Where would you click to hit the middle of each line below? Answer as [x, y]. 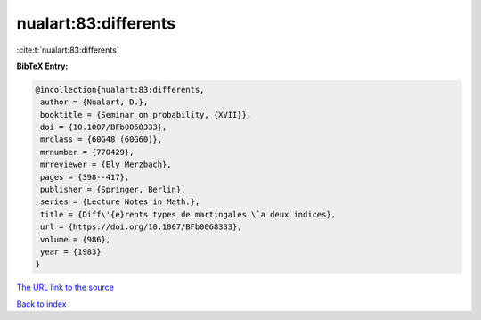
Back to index [41, 304]
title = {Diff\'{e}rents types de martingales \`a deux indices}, [188, 214]
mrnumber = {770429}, [87, 152]
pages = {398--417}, [85, 177]
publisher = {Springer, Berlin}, [113, 190]
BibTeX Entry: [42, 66]
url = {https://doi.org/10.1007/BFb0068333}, [141, 227]
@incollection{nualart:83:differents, [120, 90]
